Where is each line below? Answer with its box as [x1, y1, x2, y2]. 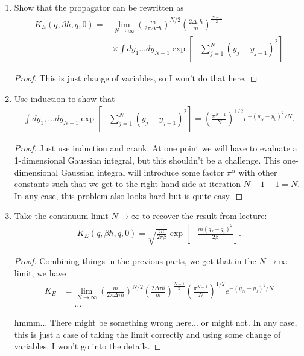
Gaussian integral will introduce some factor [60, 165, 224, 178]
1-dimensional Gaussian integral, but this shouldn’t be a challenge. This [14, 154, 280, 167]
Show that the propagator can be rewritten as [14, 1, 184, 13]
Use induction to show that [14, 92, 115, 104]
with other [238, 165, 277, 178]
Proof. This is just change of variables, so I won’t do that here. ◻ [14, 72, 258, 84]
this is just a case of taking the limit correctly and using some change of [14, 328, 281, 340]
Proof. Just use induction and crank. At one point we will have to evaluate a [14, 142, 297, 154]
